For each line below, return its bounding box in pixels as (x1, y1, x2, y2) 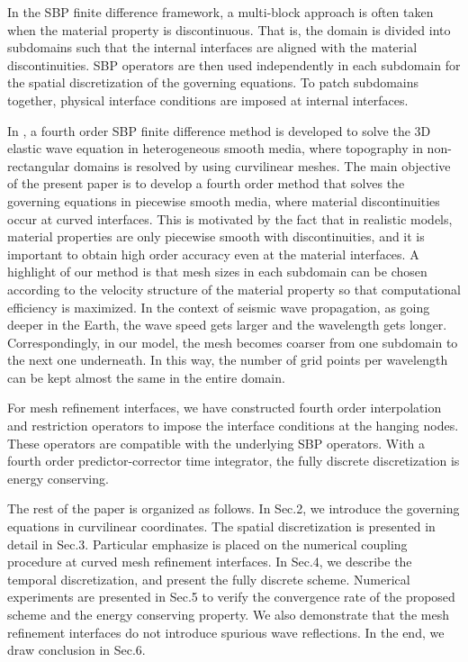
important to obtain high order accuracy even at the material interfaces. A (7, 244, 419, 263)
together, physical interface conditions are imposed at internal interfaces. (7, 90, 409, 109)
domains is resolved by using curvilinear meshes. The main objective (73, 156, 451, 175)
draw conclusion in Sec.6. (7, 640, 146, 659)
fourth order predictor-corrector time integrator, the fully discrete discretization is (7, 451, 460, 470)
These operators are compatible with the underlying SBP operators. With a (7, 433, 426, 452)
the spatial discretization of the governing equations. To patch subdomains (7, 73, 419, 92)
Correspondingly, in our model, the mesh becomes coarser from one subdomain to (7, 332, 458, 351)
